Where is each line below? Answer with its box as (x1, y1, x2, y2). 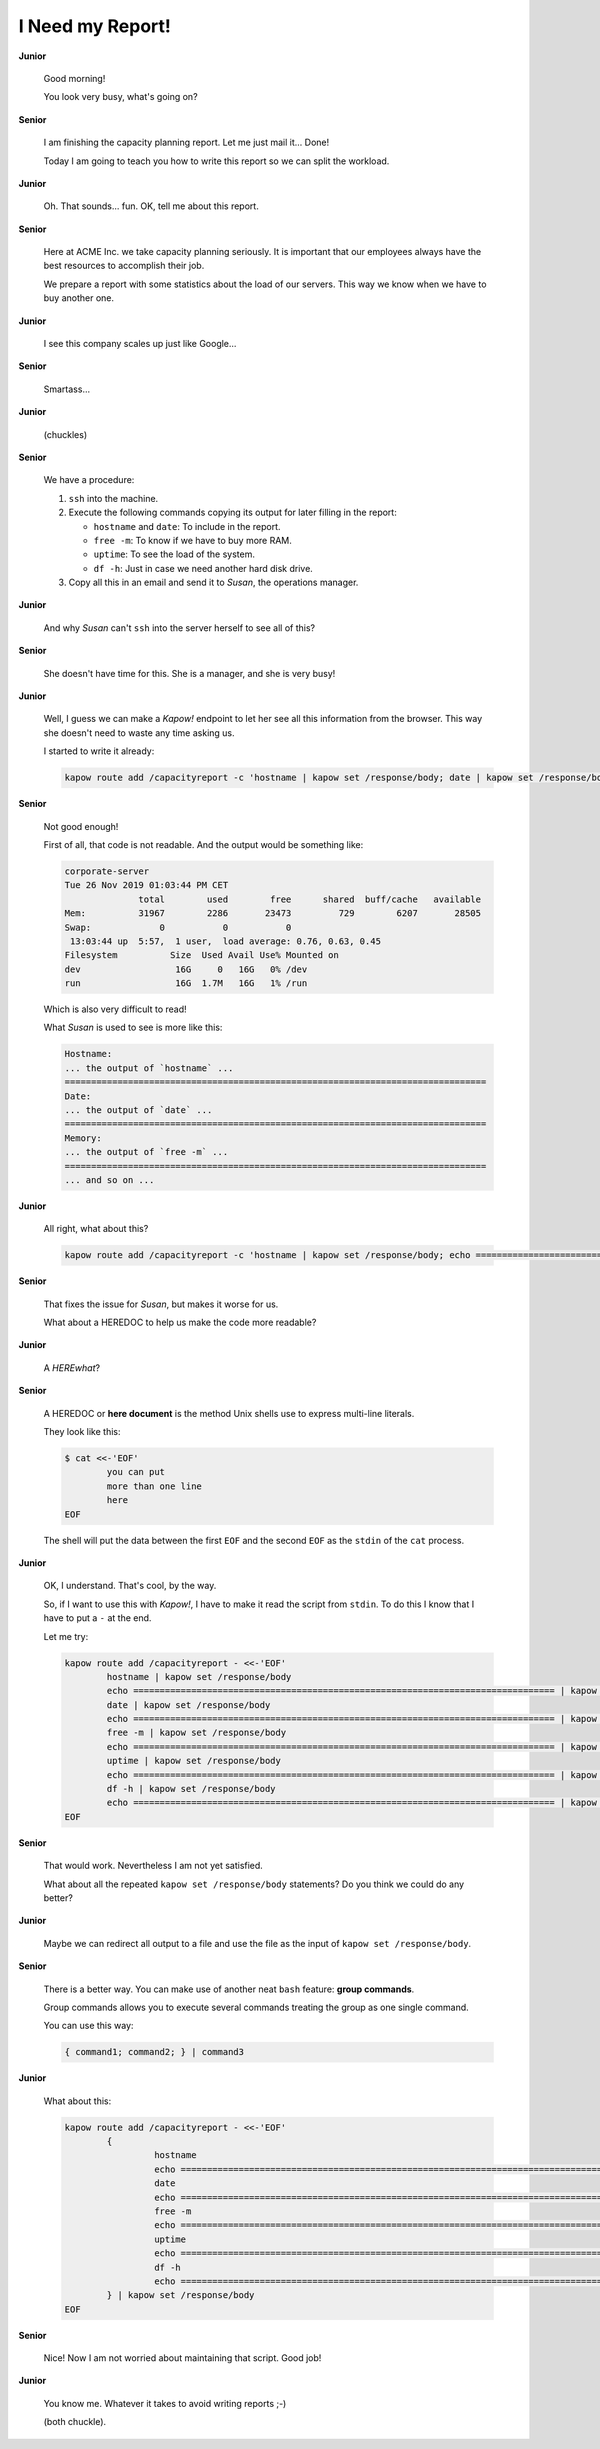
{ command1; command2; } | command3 (64, 2046, 245, 2058)
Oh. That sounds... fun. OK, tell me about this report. (43, 200, 259, 212)
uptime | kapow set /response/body (106, 1755, 282, 1767)
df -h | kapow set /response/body (106, 1783, 276, 1795)
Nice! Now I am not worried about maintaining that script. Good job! (43, 2352, 322, 2364)
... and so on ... (64, 1174, 155, 1185)
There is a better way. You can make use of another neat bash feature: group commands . (43, 1983, 415, 1995)
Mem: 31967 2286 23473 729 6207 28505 (64, 908, 482, 919)
